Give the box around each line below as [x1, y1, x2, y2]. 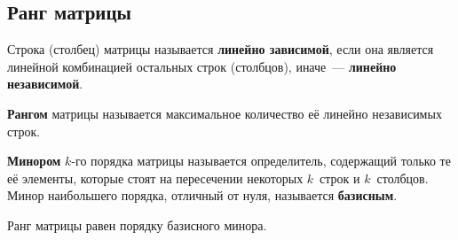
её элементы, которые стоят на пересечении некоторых [7, 168, 304, 187]
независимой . [7, 74, 83, 93]
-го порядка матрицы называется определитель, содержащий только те [71, 151, 451, 170]
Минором [7, 151, 61, 170]
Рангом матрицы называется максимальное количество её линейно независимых [7, 104, 442, 122]
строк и [320, 168, 360, 187]
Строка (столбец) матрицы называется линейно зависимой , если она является [7, 40, 434, 58]
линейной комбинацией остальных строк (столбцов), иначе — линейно [7, 57, 397, 75]
